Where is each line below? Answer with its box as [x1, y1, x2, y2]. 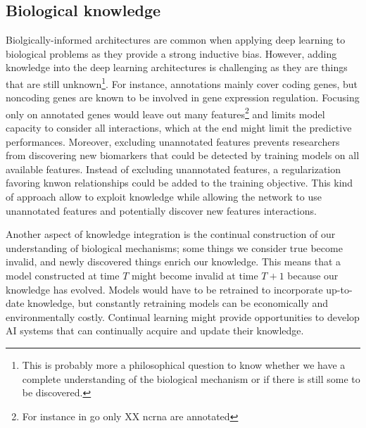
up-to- [326, 282, 353, 296]
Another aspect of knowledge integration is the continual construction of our [6, 227, 336, 241]
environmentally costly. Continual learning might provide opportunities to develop [6, 309, 360, 324]
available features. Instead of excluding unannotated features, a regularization [6, 161, 341, 176]
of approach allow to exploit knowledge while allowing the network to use [6, 189, 322, 204]
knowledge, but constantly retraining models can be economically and [27, 296, 328, 310]
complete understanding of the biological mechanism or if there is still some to [22, 371, 360, 386]
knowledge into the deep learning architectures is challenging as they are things [6, 60, 348, 75]
